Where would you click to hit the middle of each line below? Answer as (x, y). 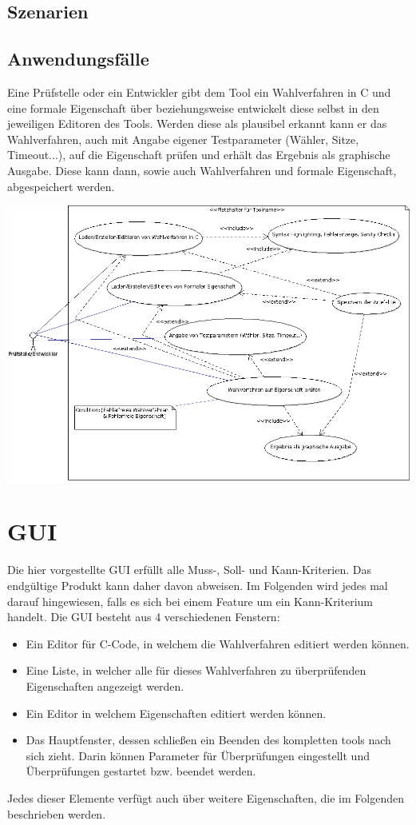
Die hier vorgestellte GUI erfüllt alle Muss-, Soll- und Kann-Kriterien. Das (190, 570)
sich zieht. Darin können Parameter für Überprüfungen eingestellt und (198, 755)
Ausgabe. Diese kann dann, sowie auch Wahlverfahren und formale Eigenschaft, (202, 170)
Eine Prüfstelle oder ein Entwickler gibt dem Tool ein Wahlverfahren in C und (199, 92)
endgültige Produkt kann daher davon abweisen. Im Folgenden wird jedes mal (198, 586)
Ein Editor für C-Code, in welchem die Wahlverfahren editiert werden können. (218, 643)
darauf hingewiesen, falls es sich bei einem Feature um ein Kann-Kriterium (190, 601)
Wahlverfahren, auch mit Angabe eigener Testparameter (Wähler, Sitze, (183, 139)
